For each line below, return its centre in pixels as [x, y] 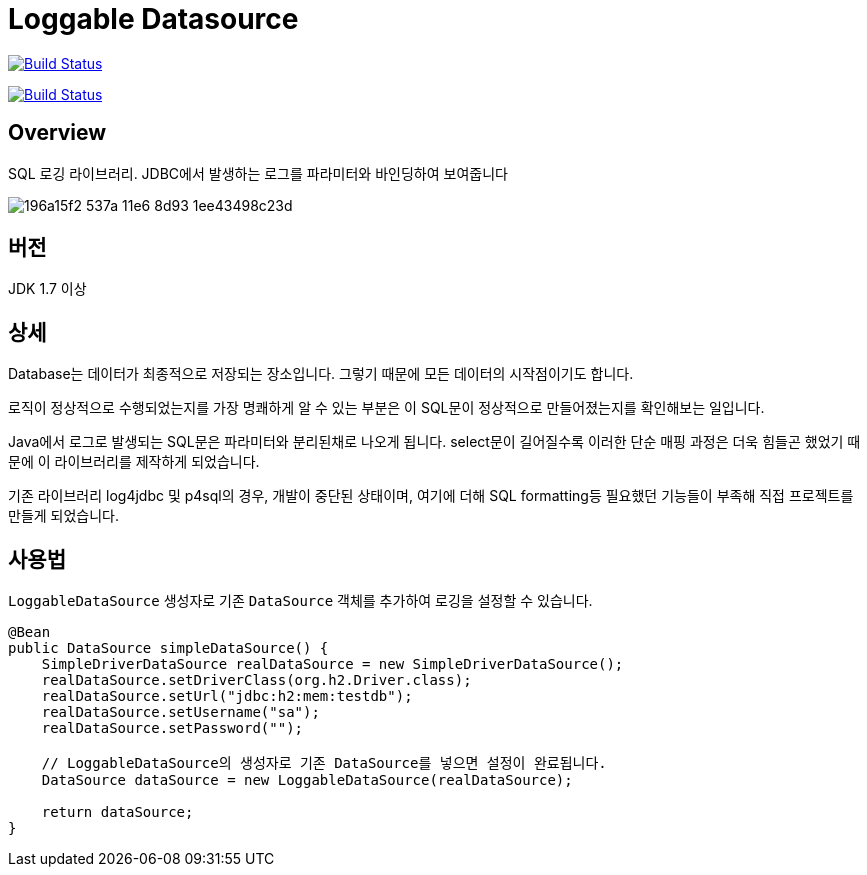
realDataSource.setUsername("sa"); [180, 712]
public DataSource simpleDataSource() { [168, 648]
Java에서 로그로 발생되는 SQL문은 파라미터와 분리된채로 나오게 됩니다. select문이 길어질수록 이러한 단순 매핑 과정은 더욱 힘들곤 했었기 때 [434, 442]
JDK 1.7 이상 [47, 289]
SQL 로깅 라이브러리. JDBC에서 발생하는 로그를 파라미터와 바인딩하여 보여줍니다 [258, 173]
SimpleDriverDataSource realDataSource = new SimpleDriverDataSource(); [332, 664]
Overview [57, 133]
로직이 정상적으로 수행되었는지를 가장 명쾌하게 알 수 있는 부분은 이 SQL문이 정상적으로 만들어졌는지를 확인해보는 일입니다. [386, 408]
